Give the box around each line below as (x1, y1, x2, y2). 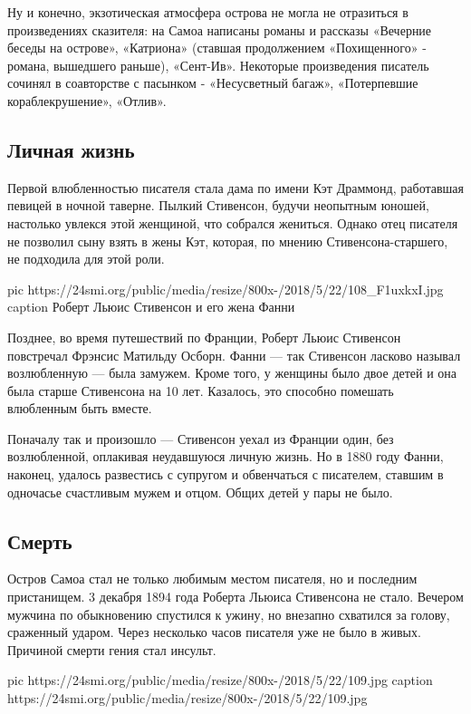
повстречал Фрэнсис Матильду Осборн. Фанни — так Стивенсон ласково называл (7, 345, 461, 364)
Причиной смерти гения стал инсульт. (7, 640, 216, 659)
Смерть (7, 526, 72, 555)
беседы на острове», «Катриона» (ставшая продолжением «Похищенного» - (7, 38, 427, 57)
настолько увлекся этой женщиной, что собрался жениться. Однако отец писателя (7, 213, 458, 232)
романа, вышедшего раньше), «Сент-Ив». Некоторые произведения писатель (7, 55, 429, 74)
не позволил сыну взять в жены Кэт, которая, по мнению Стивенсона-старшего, (7, 231, 448, 250)
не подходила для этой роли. (7, 249, 165, 268)
